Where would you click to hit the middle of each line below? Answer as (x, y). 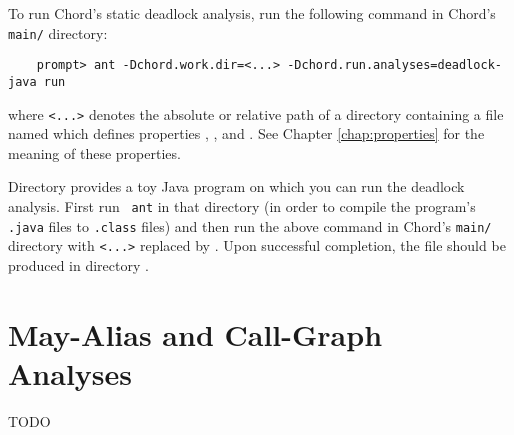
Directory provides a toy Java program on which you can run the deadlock (236, 186)
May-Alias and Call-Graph (195, 333)
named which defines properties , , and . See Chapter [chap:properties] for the (246, 133)
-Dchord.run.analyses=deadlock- (394, 65)
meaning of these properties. (94, 152)
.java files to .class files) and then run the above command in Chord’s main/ (250, 225)
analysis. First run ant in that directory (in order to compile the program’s (242, 206)
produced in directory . (78, 264)
